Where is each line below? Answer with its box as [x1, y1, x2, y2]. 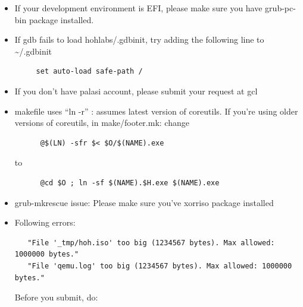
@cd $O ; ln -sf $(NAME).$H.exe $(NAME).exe [40, 178, 220, 187]
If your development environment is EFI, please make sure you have [14, 2, 263, 14]
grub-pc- [265, 2, 296, 14]
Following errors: [14, 216, 76, 229]
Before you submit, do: [14, 291, 98, 303]
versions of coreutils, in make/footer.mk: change [14, 116, 189, 129]
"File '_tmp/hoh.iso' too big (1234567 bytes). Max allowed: [27, 238, 275, 247]
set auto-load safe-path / [36, 67, 143, 76]
